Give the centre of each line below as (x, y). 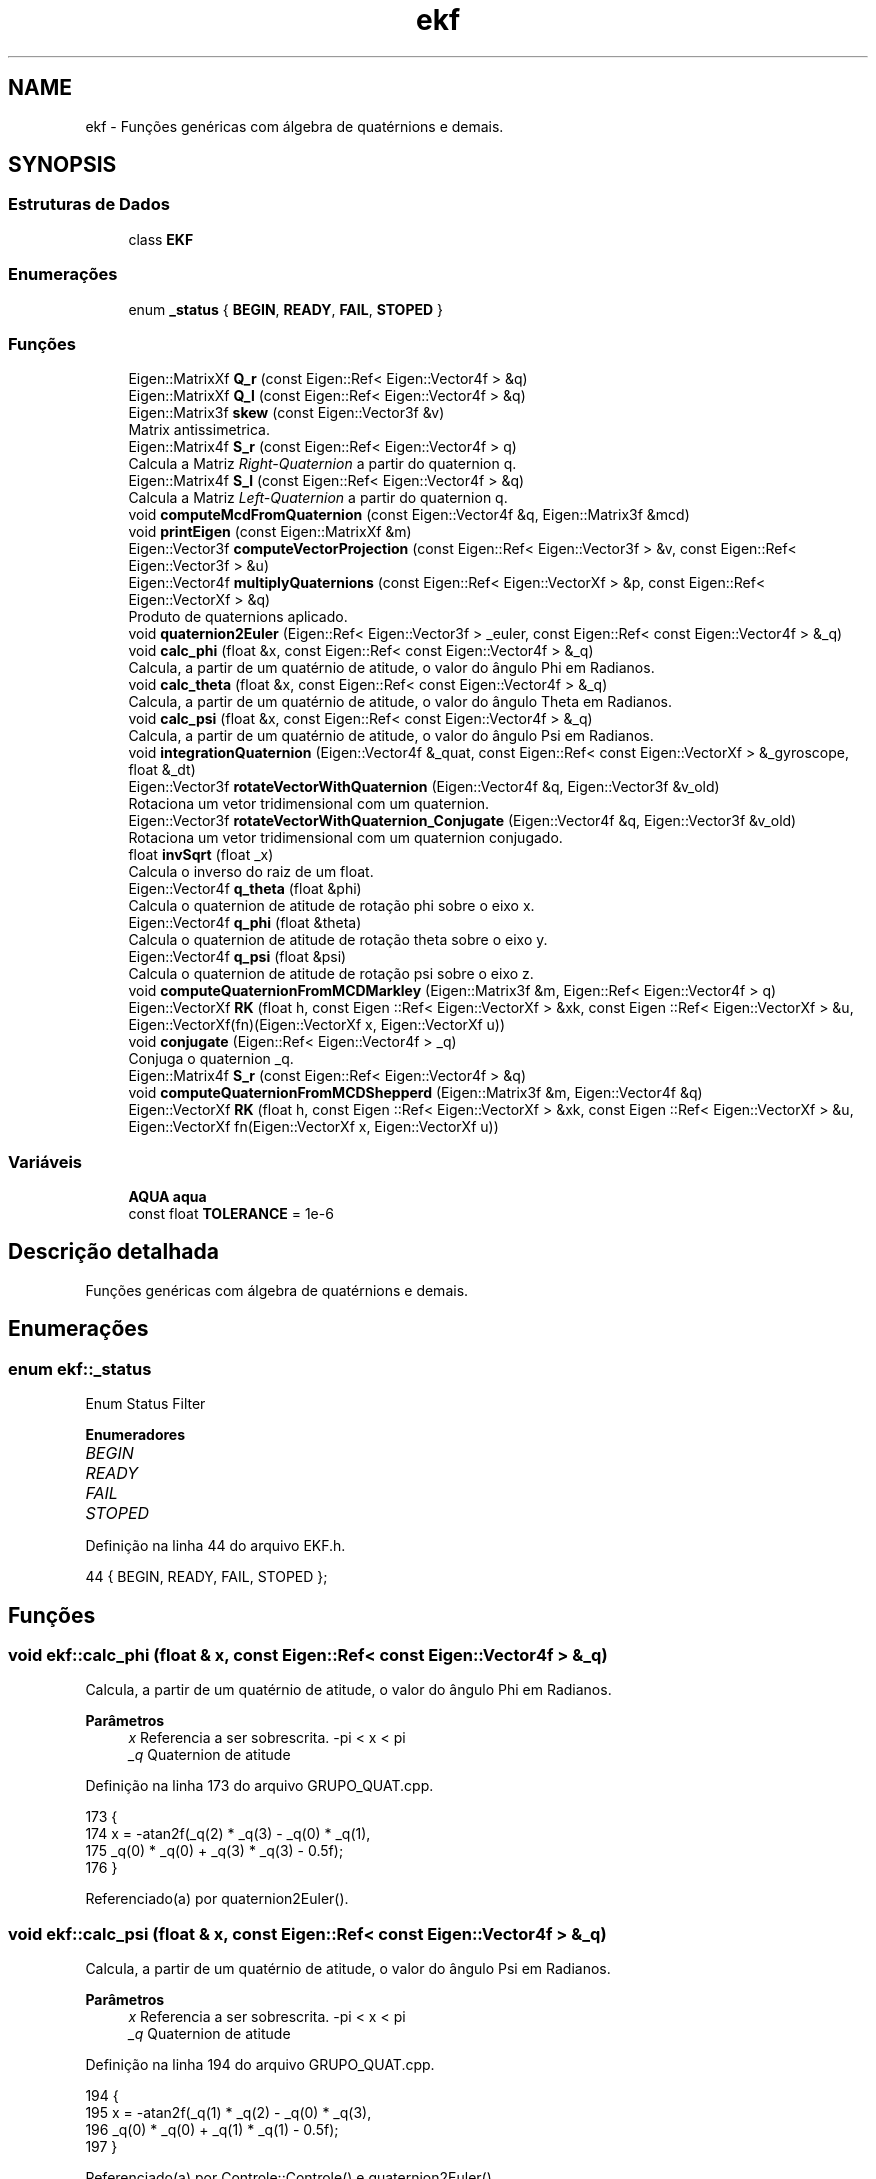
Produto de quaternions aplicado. (238, 617)
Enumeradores (135, 1435)
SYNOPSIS (62, 165)
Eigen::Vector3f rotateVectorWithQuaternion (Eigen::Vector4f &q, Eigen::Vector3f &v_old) (424, 787)
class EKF (161, 239)
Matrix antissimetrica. (199, 430)
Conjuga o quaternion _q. (211, 1059)
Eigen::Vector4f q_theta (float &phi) (245, 889)
